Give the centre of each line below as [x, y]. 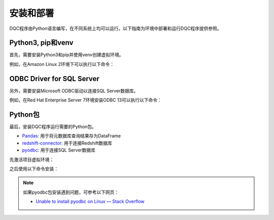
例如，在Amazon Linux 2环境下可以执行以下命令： [62, 64]
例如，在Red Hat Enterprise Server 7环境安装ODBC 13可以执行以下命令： [85, 100]
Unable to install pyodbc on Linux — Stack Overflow [90, 201]
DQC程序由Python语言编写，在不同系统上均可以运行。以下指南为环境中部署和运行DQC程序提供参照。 [115, 28]
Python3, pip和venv [41, 43]
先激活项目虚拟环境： [32, 159]
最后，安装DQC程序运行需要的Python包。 [53, 127]
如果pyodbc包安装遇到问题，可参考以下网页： [71, 192]
